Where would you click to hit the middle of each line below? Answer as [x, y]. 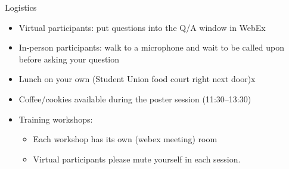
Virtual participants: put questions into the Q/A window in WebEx [142, 27]
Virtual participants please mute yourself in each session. [137, 159]
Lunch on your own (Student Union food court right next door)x [137, 79]
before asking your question [69, 59]
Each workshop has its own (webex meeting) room [125, 139]
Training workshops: [56, 119]
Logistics [21, 7]
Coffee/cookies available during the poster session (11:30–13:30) [135, 98]
